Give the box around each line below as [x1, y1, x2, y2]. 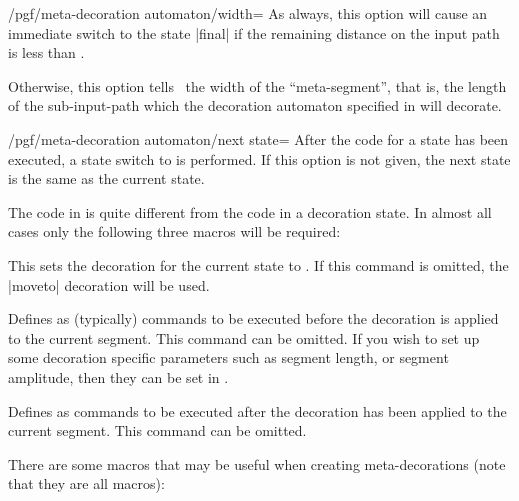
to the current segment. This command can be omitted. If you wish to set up [8, 327, 480, 348]
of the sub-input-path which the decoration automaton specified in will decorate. [8, 95, 502, 116]
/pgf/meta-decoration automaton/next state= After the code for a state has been [8, 128, 509, 149]
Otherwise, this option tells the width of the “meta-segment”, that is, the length [8, 75, 507, 96]
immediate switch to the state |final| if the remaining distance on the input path [8, 22, 500, 43]
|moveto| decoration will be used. [8, 274, 210, 295]
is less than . [8, 42, 85, 63]
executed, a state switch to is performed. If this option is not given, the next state [8, 148, 511, 169]
